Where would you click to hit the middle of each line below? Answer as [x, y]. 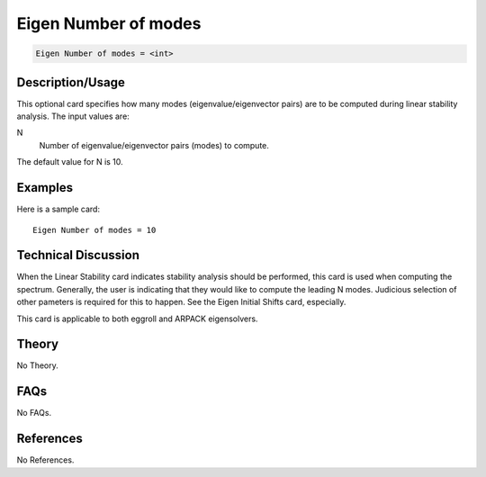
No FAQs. [34, 413]
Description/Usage [71, 82]
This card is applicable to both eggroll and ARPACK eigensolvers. [137, 319]
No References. [45, 460]
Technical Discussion [78, 255]
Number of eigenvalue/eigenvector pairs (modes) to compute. [154, 145]
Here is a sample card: [58, 209]
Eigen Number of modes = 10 [94, 230]
